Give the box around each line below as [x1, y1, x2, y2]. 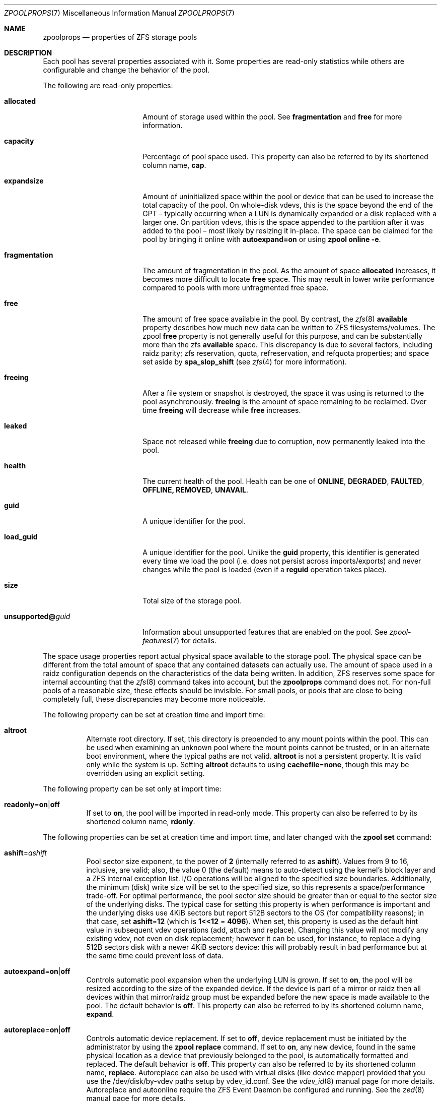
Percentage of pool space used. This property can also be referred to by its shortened [142, 152, 428, 161]
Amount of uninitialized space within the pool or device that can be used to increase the [142, 192, 434, 201]
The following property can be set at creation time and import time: [43, 710, 265, 719]
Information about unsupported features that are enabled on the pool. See [142, 628, 388, 636]
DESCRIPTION [4, 48, 52, 57]
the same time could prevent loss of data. [86, 951, 224, 960]
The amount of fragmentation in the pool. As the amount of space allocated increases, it [142, 266, 436, 275]
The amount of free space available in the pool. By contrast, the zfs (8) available [142, 315, 408, 323]
